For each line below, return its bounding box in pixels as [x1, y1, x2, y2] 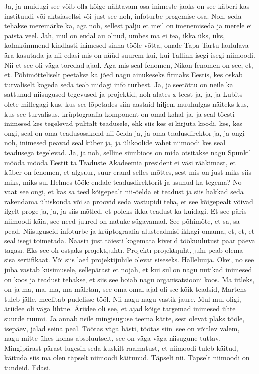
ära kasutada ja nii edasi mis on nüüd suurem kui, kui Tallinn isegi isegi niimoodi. [4, 49, 255, 60]
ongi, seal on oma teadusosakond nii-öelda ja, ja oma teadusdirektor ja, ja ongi [4, 127, 245, 138]
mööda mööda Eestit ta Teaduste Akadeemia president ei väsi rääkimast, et [4, 157, 236, 167]
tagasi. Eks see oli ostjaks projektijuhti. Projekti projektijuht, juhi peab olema [4, 245, 243, 255]
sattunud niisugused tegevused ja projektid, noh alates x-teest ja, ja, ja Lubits [4, 89, 243, 99]
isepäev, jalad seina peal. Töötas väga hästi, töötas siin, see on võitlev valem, [4, 323, 240, 333]
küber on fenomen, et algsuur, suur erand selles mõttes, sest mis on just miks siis [4, 167, 252, 177]
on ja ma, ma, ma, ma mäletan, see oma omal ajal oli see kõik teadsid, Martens [4, 284, 247, 294]
